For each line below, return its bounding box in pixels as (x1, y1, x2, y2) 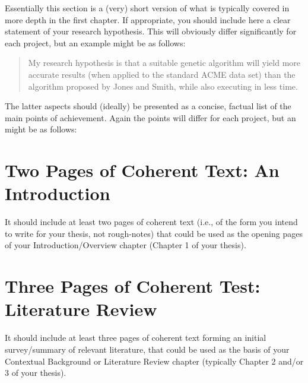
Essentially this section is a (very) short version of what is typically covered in (5, 2, 290, 14)
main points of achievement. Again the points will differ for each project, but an (5, 111, 296, 124)
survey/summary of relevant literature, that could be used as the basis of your (5, 343, 290, 355)
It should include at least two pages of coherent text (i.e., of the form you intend (5, 216, 298, 228)
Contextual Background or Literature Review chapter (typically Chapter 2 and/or (5, 354, 304, 367)
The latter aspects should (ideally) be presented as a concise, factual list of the (5, 100, 291, 112)
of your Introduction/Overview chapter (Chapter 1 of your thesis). (5, 239, 246, 251)
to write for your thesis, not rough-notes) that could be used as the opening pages (5, 227, 303, 239)
